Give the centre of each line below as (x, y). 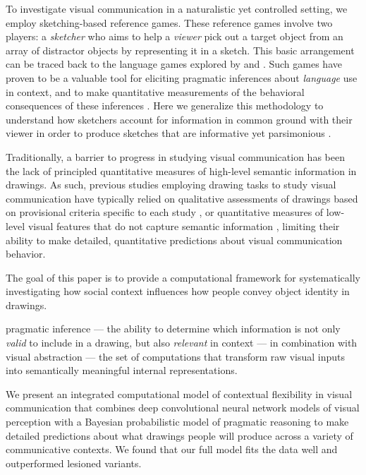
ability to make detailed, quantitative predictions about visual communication (174, 240)
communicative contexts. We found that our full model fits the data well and (172, 449)
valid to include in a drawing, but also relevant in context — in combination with (182, 343)
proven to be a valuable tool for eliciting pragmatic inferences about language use (182, 77)
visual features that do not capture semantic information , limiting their (184, 226)
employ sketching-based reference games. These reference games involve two (169, 22)
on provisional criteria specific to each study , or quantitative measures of (165, 212)
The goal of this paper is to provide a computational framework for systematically (183, 277)
